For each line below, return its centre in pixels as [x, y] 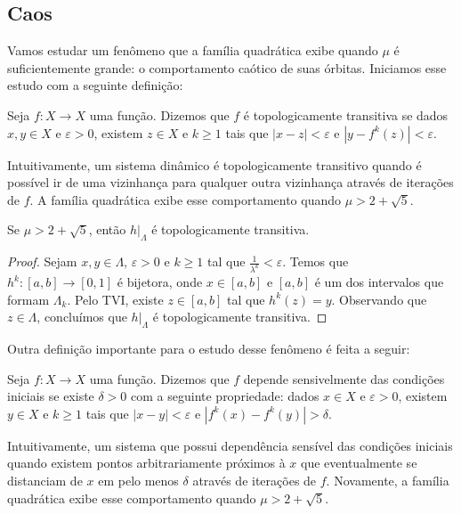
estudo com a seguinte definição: [95, 85]
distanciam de [45, 480]
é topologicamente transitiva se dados [346, 114]
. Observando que [379, 299]
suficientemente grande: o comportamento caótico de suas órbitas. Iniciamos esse [227, 67]
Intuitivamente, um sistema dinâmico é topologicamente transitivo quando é [214, 164]
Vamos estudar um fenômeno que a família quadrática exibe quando [193, 50]
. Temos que [315, 261]
